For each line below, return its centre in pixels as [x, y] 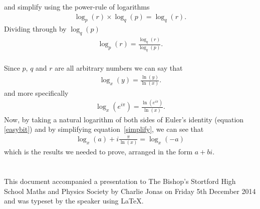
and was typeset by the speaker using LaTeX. [74, 201]
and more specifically [36, 92]
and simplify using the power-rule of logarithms [77, 7]
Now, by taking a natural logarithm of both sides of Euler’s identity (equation [124, 119]
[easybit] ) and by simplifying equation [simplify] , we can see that [104, 129]
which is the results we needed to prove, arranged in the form [98, 152]
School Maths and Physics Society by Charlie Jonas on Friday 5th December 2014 [130, 191]
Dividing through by [35, 29]
